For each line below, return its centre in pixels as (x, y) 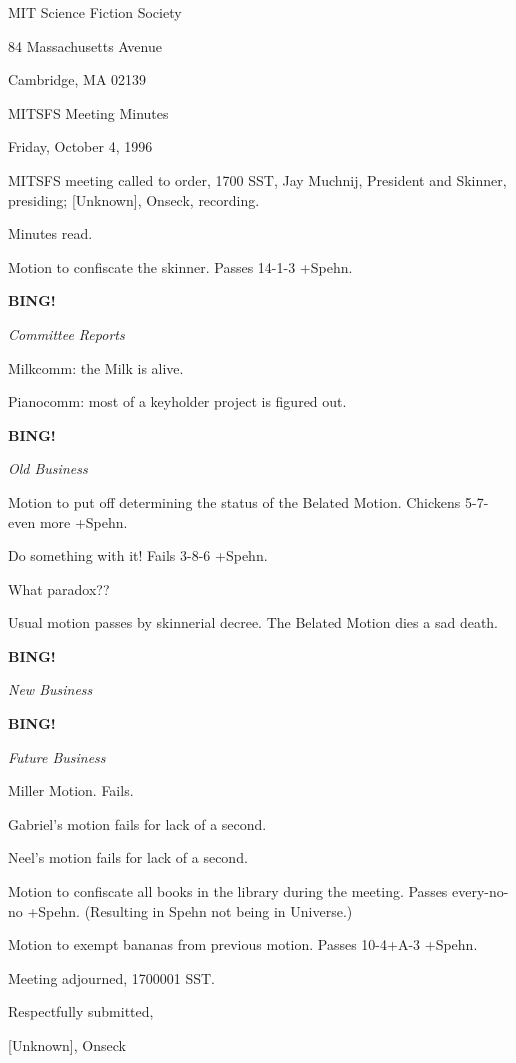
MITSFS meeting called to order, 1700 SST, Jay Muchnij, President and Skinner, (257, 179)
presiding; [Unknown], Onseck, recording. (134, 199)
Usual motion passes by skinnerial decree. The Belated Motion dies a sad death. (253, 622)
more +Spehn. (83, 521)
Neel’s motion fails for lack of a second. (128, 857)
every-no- (480, 891)
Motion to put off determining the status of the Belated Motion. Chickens (234, 501)
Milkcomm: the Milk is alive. (96, 367)
